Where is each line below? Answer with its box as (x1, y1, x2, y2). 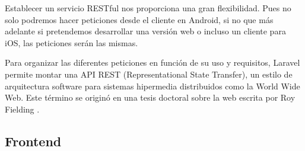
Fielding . (5, 102, 40, 115)
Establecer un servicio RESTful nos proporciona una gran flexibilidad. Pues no (5, 2, 291, 14)
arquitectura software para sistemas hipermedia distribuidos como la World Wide (5, 79, 300, 92)
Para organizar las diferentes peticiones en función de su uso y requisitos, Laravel (5, 56, 300, 69)
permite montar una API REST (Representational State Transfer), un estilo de (5, 68, 293, 80)
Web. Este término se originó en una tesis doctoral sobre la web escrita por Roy (5, 91, 296, 104)
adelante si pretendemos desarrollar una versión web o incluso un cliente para (5, 25, 286, 37)
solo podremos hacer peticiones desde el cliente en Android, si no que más (5, 13, 274, 25)
